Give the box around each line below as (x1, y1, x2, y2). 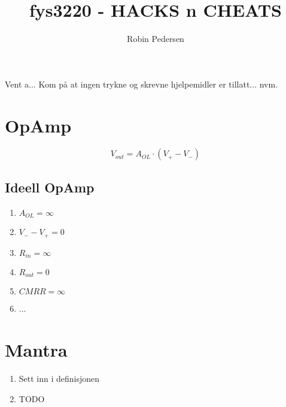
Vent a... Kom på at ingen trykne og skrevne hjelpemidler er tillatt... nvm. (5, 77, 278, 90)
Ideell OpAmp (5, 177, 95, 196)
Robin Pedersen (127, 32, 184, 45)
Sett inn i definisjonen (19, 372, 100, 385)
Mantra (5, 337, 68, 362)
